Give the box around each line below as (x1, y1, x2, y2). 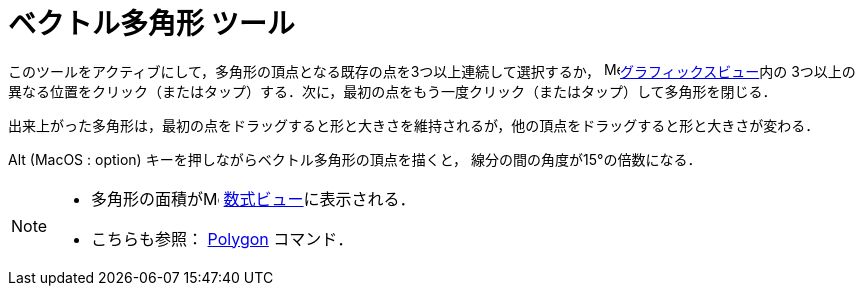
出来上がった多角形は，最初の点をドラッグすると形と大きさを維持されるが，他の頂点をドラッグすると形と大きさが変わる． (8, 116, 820, 134)
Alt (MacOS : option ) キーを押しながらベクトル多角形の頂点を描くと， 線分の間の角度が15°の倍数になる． (8, 150, 702, 168)
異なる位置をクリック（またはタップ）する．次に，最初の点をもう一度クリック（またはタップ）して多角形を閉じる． (8, 82, 777, 100)
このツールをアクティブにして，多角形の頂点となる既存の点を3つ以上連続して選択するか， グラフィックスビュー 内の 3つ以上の (8, 62, 856, 80)
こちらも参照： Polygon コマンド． (91, 228, 354, 249)
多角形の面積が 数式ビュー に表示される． (91, 188, 416, 209)
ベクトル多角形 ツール (8, 7, 295, 41)
